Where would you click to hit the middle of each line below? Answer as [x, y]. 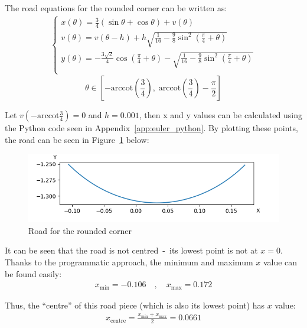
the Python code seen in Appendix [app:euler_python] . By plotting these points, [151, 128]
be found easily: [33, 273]
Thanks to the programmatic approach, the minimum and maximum [129, 262]
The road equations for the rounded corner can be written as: [116, 8]
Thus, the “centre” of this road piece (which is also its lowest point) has [135, 305]
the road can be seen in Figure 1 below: [77, 139]
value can [280, 262]
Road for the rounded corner [80, 230]
